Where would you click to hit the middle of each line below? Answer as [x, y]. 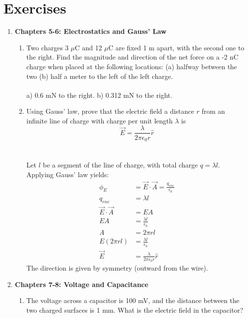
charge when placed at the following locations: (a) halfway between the [132, 66]
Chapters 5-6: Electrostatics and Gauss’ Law [91, 31]
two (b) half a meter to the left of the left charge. [100, 76]
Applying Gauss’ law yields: [68, 174]
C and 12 [88, 47]
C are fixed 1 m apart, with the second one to [176, 47]
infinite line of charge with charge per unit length [100, 120]
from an [213, 111]
